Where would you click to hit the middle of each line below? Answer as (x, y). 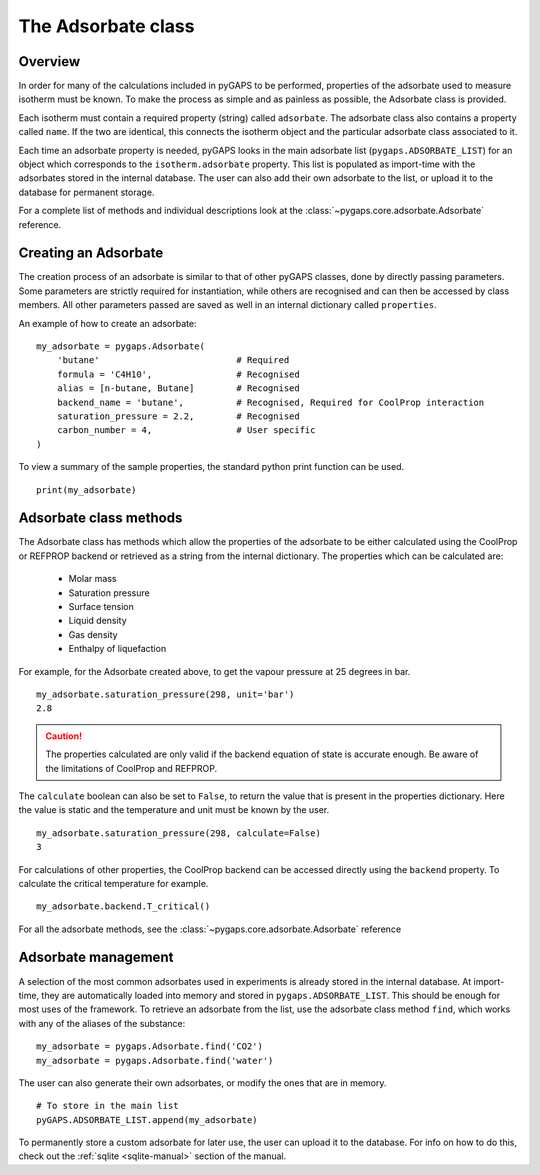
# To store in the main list (107, 1106)
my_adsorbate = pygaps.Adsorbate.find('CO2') (150, 1046)
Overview (49, 61)
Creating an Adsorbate (91, 253)
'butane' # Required (173, 360)
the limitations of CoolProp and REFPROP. (131, 768)
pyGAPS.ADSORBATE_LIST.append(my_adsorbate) (147, 1119)
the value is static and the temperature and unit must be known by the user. (174, 810)
